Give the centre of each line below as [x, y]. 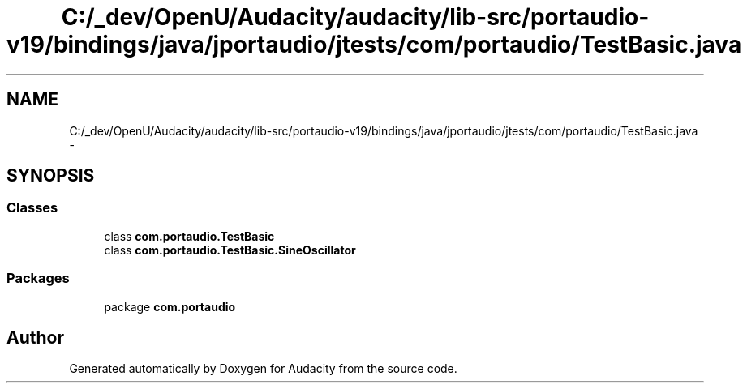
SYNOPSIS [51, 176]
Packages [38, 278]
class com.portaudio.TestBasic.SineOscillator [230, 250]
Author [35, 337]
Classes [32, 208]
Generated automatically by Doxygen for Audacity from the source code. [263, 369]
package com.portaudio [170, 306]
